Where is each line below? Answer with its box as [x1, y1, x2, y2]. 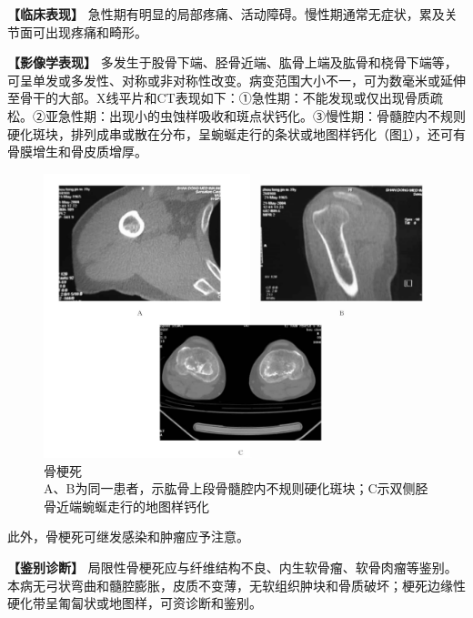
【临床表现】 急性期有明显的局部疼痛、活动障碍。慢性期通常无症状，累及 [7, 5, 445, 23]
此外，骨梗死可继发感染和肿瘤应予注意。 [7, 527, 249, 546]
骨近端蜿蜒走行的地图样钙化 [44, 496, 209, 515]
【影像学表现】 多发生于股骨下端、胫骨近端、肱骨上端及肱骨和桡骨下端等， [7, 53, 458, 72]
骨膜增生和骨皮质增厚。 [7, 142, 147, 161]
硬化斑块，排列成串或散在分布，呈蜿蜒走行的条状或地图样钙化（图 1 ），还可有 [7, 124, 466, 143]
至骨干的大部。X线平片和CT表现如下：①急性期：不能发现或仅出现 [7, 88, 405, 107]
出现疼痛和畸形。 [45, 22, 147, 41]
